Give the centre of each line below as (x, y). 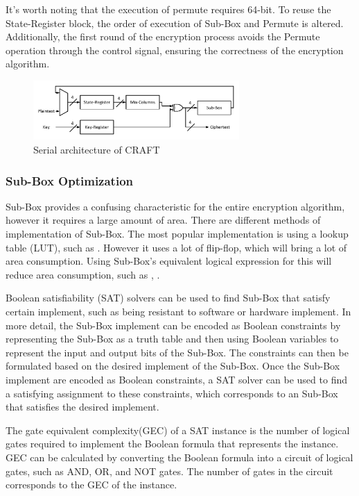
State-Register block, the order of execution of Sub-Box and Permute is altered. (175, 23)
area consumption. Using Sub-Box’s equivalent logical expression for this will (169, 261)
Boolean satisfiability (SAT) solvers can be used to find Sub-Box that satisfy (168, 298)
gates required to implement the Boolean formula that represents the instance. (172, 444)
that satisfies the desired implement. (82, 407)
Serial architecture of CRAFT (97, 150)
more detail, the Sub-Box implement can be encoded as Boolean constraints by (173, 325)
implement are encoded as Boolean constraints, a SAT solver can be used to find (176, 379)
